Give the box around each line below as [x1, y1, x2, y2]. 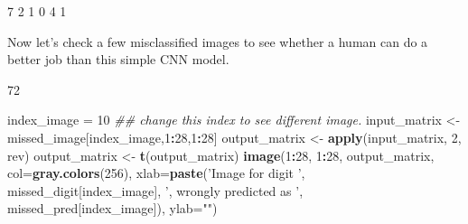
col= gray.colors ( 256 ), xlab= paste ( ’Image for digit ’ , [7, 163, 305, 182]
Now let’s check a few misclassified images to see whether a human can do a [7, 32, 428, 51]
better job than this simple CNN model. [7, 50, 229, 69]
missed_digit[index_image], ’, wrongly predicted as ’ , [7, 181, 304, 200]
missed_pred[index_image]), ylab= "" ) [7, 199, 218, 218]
